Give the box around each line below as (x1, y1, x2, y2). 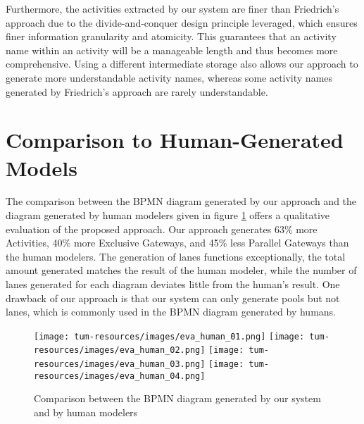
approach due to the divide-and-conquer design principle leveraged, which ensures (6, 15, 358, 30)
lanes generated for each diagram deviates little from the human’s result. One (6, 277, 340, 292)
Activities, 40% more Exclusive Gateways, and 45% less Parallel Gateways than (6, 235, 349, 250)
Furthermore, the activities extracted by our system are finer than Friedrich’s (6, 1, 339, 15)
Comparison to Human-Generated (6, 125, 344, 154)
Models (6, 153, 77, 182)
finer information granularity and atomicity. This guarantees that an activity (6, 29, 337, 44)
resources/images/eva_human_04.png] (34, 370, 206, 381)
